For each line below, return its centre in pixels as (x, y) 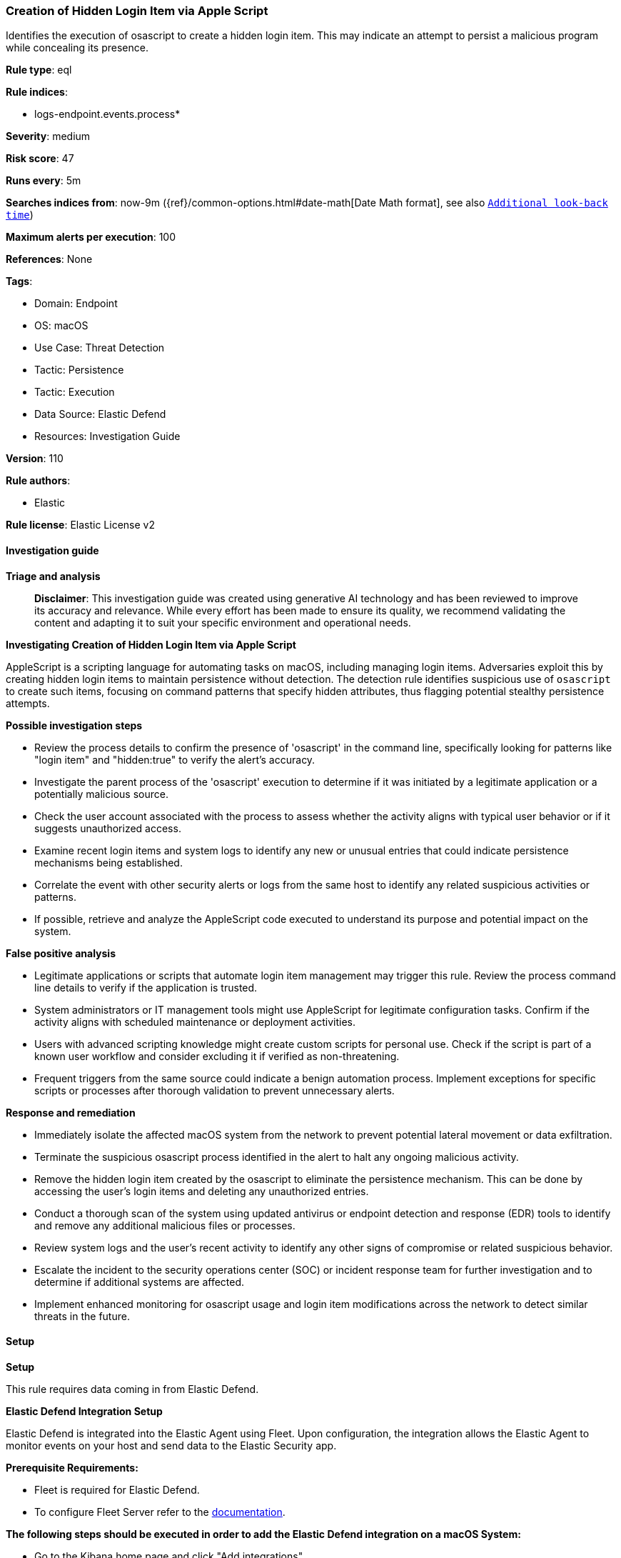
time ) (20, 215)
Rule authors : (38, 481)
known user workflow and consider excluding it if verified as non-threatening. (217, 1056)
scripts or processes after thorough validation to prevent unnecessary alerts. (214, 1090)
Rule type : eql (39, 70)
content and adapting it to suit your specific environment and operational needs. (223, 622)
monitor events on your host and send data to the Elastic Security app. (171, 1445)
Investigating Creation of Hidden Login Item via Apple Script (151, 644)
